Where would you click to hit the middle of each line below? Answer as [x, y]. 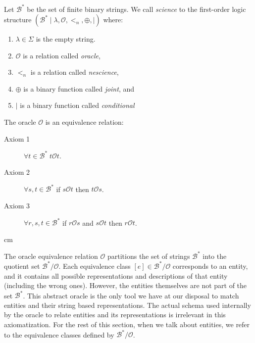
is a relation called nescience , [75, 72]
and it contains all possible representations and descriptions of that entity [116, 275]
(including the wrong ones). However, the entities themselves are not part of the [126, 285]
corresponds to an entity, [210, 266]
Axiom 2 [17, 172]
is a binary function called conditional [77, 105]
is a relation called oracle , [62, 55]
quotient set [22, 266]
